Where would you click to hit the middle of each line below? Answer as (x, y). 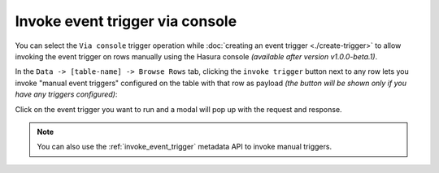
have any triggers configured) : (66, 94)
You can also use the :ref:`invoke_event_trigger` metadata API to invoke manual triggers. (185, 147)
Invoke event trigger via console (126, 21)
